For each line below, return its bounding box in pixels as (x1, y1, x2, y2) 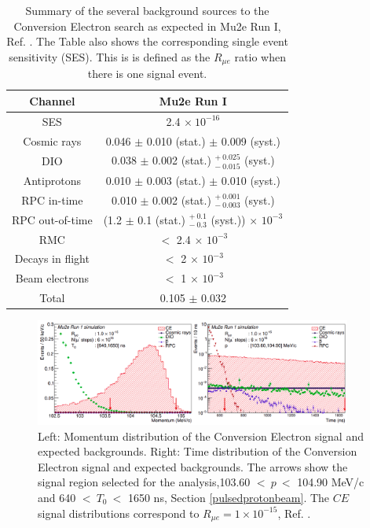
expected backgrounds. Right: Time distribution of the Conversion (38, 443, 357, 460)
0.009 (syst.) (221, 132, 281, 149)
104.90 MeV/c (297, 474, 365, 490)
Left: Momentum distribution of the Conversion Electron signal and (38, 427, 364, 444)
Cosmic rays (23, 132, 82, 149)
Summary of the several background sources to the (25, 2, 269, 18)
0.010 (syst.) (221, 172, 281, 189)
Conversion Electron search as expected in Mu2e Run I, (13, 17, 281, 34)
